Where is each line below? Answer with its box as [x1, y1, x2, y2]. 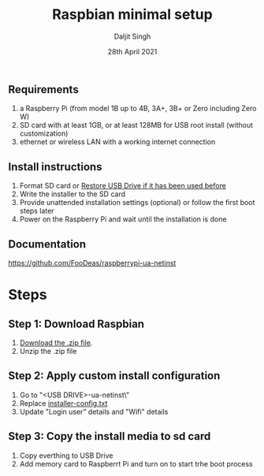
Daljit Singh [113, 32, 151, 41]
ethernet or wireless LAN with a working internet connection [19, 137, 216, 147]
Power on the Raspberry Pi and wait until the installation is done [19, 214, 227, 224]
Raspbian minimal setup [52, 6, 213, 24]
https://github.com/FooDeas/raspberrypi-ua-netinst [8, 258, 177, 267]
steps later [19, 206, 54, 216]
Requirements [8, 83, 79, 96]
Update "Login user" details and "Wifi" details [19, 407, 169, 416]
